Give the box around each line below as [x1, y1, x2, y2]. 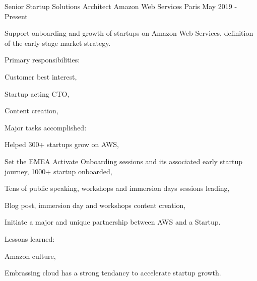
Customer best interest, [5, 71, 77, 82]
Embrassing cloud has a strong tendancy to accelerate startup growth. [5, 267, 221, 278]
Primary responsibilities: [5, 54, 80, 65]
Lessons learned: [5, 233, 55, 244]
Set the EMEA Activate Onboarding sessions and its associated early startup [5, 156, 243, 166]
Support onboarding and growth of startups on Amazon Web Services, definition [5, 28, 253, 38]
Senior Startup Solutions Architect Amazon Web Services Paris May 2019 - [5, 1, 237, 11]
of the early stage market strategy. [5, 37, 111, 48]
